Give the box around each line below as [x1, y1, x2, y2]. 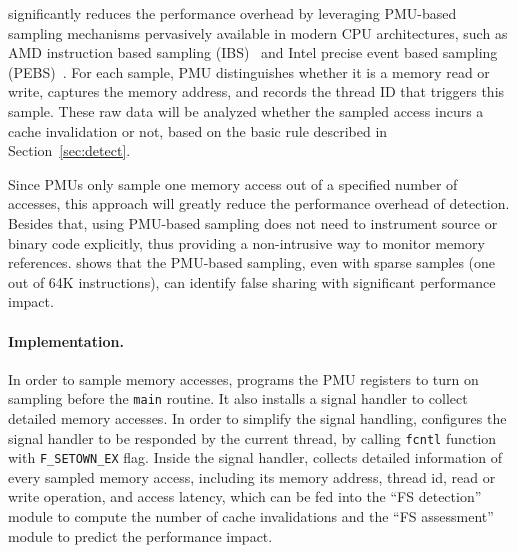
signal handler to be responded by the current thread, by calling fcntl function [8, 427, 497, 448]
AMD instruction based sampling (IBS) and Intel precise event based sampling [8, 42, 498, 63]
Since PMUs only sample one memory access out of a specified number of [8, 173, 458, 194]
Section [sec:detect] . [8, 140, 131, 161]
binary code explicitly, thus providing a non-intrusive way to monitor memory [8, 232, 485, 253]
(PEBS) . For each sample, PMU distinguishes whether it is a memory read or [8, 61, 490, 82]
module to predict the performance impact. [8, 525, 273, 546]
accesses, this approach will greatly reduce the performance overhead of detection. [8, 193, 510, 214]
